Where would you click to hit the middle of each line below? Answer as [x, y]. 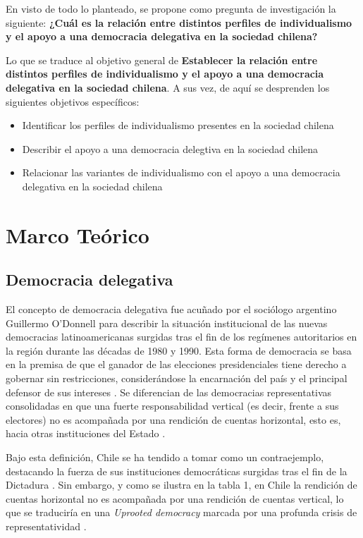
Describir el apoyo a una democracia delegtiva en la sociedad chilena [170, 148]
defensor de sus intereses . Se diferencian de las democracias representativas [169, 392]
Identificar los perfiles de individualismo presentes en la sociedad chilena [178, 125]
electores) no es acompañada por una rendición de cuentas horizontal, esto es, [173, 419]
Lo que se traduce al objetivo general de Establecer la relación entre [162, 60]
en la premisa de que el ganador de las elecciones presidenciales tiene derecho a [176, 364]
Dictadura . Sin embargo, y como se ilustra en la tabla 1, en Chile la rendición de [181, 485]
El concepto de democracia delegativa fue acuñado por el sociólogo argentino [171, 309]
